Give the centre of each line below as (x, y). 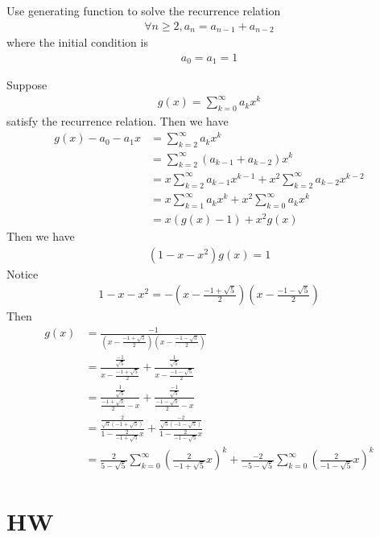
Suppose (27, 85)
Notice (23, 273)
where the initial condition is (77, 42)
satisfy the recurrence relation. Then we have (118, 121)
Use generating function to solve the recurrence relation (144, 10)
